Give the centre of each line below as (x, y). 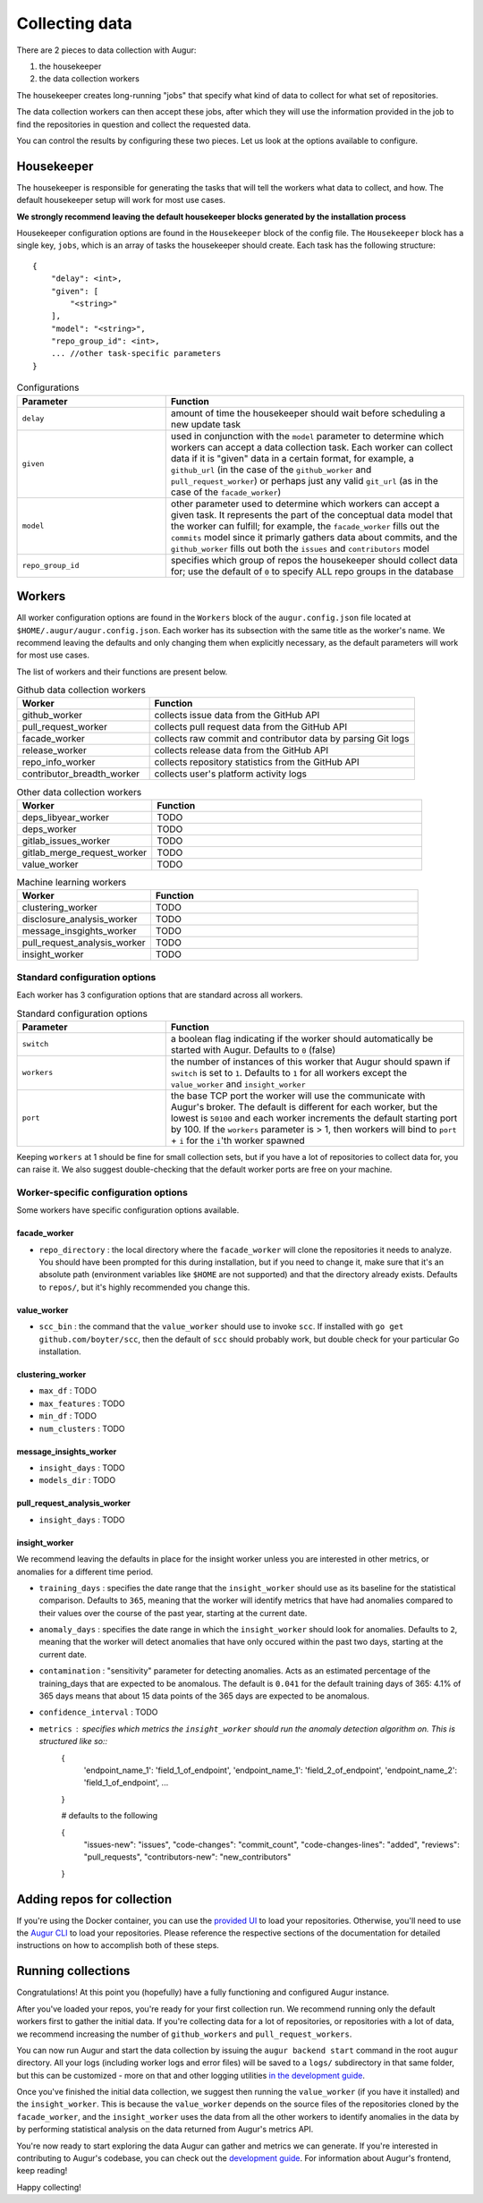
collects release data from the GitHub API (241, 750)
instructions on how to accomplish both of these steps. (118, 1945)
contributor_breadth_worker (81, 774)
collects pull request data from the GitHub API (251, 727)
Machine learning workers (72, 883)
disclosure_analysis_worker (80, 919)
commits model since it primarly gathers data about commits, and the (314, 537)
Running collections (73, 1971)
